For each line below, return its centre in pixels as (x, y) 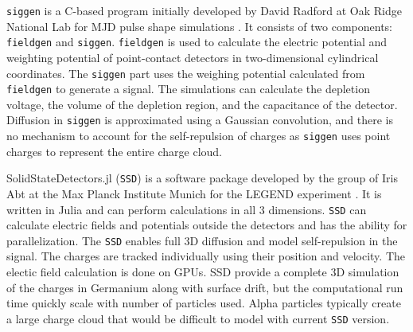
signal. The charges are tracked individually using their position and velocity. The (206, 256)
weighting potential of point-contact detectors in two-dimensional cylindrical (193, 57)
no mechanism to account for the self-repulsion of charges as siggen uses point (199, 136)
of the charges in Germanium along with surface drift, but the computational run (205, 287)
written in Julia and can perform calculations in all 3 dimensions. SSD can (187, 209)
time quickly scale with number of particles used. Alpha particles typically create (204, 303)
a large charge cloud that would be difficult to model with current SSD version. (198, 318)
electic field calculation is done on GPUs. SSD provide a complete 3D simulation (203, 272)
